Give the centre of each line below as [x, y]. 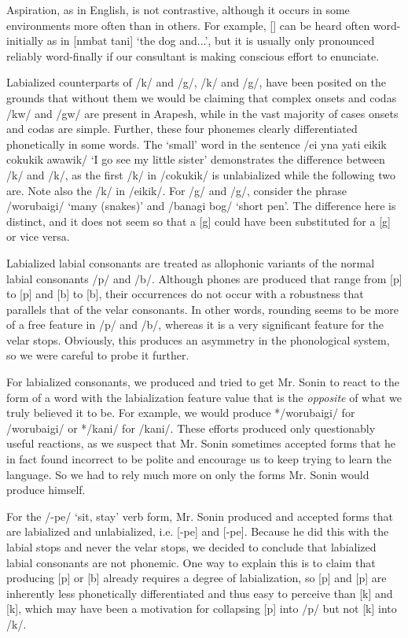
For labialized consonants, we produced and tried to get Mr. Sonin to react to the [203, 382]
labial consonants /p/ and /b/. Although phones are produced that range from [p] [204, 278]
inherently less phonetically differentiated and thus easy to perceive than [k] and [200, 593]
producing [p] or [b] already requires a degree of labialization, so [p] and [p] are [197, 578]
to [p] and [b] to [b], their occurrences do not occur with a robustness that [185, 294]
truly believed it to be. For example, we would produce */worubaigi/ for [181, 413]
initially [25, 41]
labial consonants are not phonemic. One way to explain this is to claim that [191, 562]
